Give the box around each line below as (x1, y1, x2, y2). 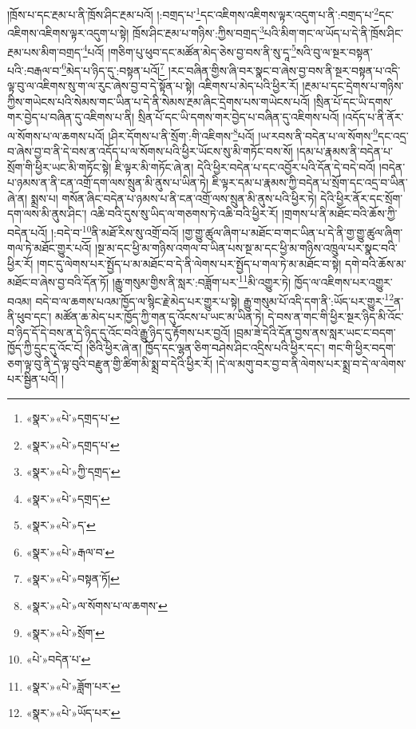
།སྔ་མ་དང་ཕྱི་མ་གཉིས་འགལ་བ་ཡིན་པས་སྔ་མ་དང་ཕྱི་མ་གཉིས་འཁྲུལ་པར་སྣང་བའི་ (94, 240, 398, 256)
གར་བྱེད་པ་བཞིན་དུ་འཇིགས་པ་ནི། (7, 109, 135, 125)
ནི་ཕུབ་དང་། (7, 307, 52, 324)
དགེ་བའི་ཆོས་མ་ (345, 255, 406, 271)
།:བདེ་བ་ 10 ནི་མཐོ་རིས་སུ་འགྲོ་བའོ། (50, 222, 179, 240)
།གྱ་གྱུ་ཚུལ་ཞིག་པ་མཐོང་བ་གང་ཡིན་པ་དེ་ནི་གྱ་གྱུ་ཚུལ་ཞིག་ (182, 224, 403, 240)
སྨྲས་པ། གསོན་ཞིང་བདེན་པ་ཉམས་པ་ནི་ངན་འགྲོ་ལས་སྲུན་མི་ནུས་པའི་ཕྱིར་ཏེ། (30, 189, 317, 206)
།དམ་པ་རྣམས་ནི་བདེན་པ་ (296, 143, 393, 160)
